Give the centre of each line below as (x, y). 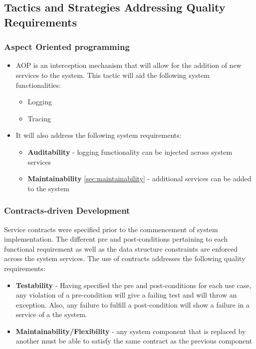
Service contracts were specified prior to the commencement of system (111, 229)
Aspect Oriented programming (67, 47)
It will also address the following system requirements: (99, 135)
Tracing (39, 118)
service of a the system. (51, 314)
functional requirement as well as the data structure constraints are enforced (121, 248)
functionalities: (38, 85)
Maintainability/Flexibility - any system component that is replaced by (131, 331)
